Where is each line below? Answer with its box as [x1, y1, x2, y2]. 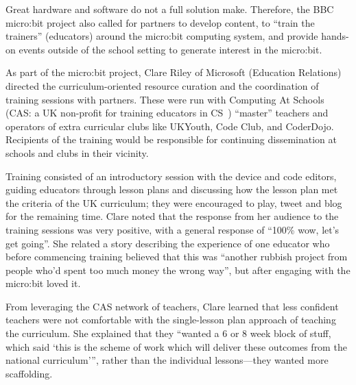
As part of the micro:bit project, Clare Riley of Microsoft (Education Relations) [5, 65, 342, 79]
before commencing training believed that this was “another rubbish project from [5, 249, 348, 264]
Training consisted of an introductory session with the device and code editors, [5, 169, 337, 183]
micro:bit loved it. [5, 276, 81, 290]
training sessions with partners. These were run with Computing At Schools [5, 92, 324, 106]
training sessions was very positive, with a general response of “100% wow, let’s [5, 222, 340, 236]
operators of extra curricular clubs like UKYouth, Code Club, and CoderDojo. [5, 119, 334, 133]
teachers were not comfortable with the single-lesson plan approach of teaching [5, 312, 336, 327]
